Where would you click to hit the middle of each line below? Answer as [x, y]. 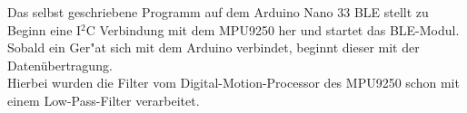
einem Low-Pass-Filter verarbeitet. [104, 100]
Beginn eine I [45, 29]
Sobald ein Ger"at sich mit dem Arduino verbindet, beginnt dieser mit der [214, 47]
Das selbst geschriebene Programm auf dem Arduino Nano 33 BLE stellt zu [218, 12]
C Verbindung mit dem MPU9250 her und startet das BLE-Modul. [273, 29]
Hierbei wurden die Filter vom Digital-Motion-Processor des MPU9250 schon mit [233, 83]
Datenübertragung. [60, 65]
